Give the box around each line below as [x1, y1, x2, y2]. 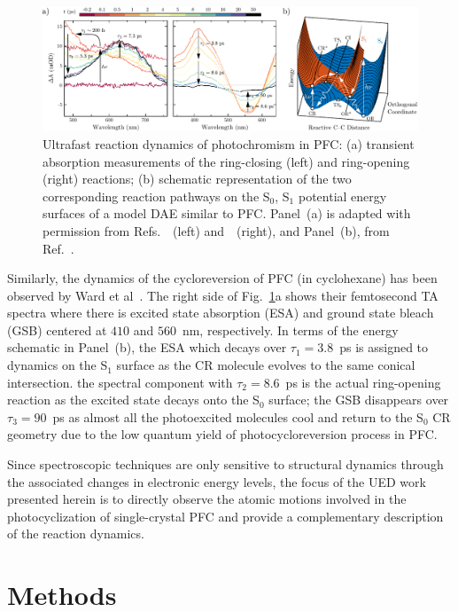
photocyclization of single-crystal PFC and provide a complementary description [7, 506, 444, 525]
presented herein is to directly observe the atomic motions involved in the [7, 490, 407, 508]
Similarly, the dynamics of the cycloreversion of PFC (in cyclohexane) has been [7, 269, 438, 287]
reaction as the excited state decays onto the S [7, 390, 260, 409]
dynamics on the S [7, 356, 108, 374]
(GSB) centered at [7, 320, 107, 339]
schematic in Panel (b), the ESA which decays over [7, 338, 287, 357]
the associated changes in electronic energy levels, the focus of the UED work [7, 472, 426, 490]
